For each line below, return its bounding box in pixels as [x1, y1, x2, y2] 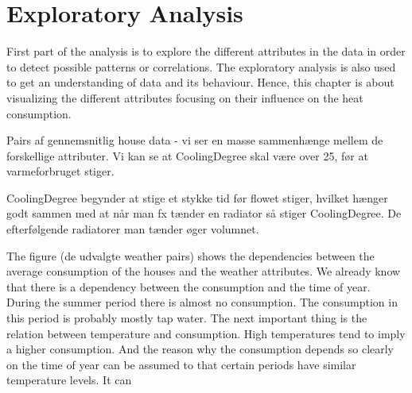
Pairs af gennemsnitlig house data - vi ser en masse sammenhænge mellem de [6, 132, 383, 148]
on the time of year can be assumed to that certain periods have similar [6, 356, 356, 372]
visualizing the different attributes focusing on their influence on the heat [6, 89, 363, 106]
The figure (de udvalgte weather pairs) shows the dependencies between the [6, 247, 375, 264]
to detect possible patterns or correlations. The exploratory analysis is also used [6, 58, 396, 75]
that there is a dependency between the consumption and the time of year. [6, 278, 371, 295]
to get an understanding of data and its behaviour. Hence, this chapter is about [6, 74, 395, 91]
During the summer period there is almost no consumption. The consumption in [6, 294, 398, 310]
